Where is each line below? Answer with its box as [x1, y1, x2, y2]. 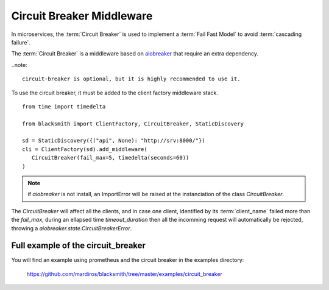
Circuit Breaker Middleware [11, 9, 153, 23]
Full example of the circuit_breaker [11, 241, 146, 251]
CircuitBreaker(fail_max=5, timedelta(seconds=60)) [31, 154, 189, 161]
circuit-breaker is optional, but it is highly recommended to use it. [22, 76, 241, 82]
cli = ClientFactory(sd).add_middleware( [22, 146, 147, 152]
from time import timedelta [22, 103, 106, 110]
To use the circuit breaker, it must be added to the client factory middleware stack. [11, 89, 219, 96]
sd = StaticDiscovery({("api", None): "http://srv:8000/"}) [22, 137, 205, 144]
